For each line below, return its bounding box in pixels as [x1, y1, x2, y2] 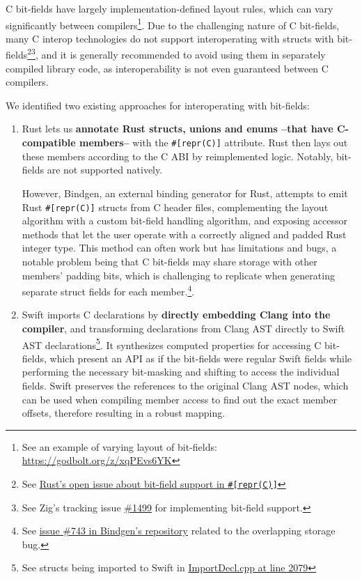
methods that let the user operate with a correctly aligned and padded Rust [22, 226, 347, 241]
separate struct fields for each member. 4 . [22, 282, 195, 298]
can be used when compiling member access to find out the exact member [22, 392, 337, 406]
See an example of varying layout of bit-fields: [22, 439, 217, 454]
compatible [22, 135, 76, 150]
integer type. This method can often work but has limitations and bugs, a [22, 240, 337, 255]
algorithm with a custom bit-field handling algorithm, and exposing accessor [22, 213, 347, 228]
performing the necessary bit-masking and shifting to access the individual [22, 364, 340, 379]
